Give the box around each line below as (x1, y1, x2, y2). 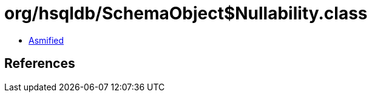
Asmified (29, 35, 64, 45)
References (4, 56, 75, 72)
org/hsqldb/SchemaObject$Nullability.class (4, 3, 368, 24)
